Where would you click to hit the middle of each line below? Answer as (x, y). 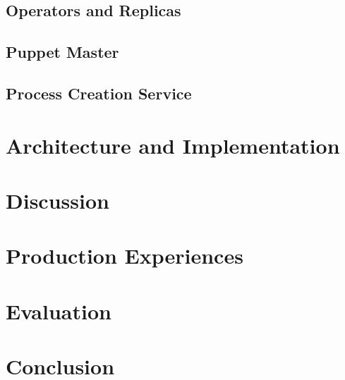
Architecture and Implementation (173, 145)
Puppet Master (62, 52)
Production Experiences (125, 256)
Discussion (57, 200)
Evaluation (59, 311)
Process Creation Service (99, 93)
